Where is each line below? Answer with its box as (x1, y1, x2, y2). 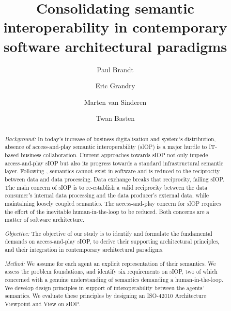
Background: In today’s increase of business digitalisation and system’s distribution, (4, 134, 216, 143)
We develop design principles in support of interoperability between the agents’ (4, 283, 204, 292)
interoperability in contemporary (3, 17, 228, 37)
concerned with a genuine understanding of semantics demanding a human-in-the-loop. (4, 275, 223, 283)
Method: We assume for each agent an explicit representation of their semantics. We (4, 259, 216, 267)
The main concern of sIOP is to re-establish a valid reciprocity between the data (4, 183, 208, 191)
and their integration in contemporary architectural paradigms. (4, 246, 164, 254)
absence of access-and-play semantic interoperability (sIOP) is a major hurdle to (4, 143, 207, 151)
